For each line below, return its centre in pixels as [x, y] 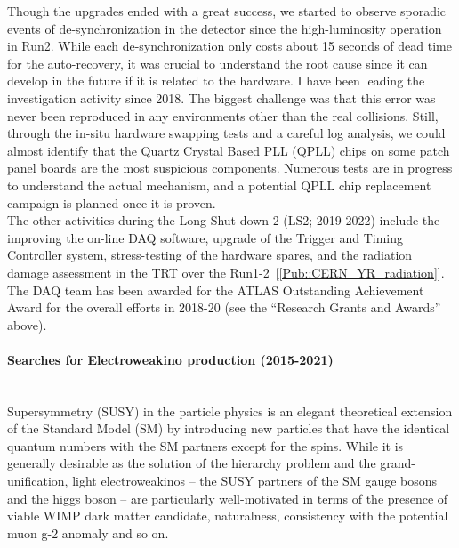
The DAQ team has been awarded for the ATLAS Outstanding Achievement [216, 290]
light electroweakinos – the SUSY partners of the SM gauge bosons [255, 481]
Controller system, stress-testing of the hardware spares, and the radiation [210, 255]
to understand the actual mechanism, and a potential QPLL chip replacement [219, 185]
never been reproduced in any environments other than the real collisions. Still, [223, 115]
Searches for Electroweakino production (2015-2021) [170, 359]
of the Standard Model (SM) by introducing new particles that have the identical [229, 428]
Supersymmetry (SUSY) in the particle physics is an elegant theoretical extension [230, 411]
